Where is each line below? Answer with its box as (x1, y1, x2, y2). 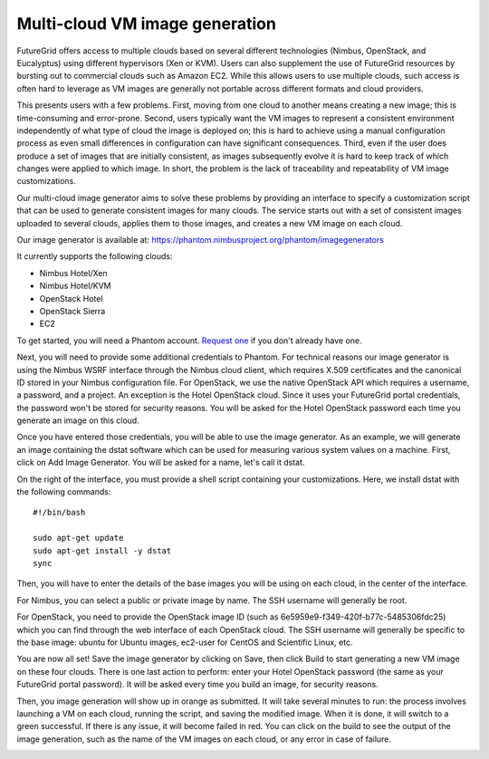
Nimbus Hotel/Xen (39, 267, 108, 278)
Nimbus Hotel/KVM (39, 281, 111, 292)
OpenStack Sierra (39, 305, 106, 316)
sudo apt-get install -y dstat (33, 545, 172, 556)
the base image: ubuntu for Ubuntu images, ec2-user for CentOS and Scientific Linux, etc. (16, 637, 353, 648)
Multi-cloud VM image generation (16, 14, 276, 34)
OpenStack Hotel (39, 293, 103, 303)
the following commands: (16, 486, 111, 497)
